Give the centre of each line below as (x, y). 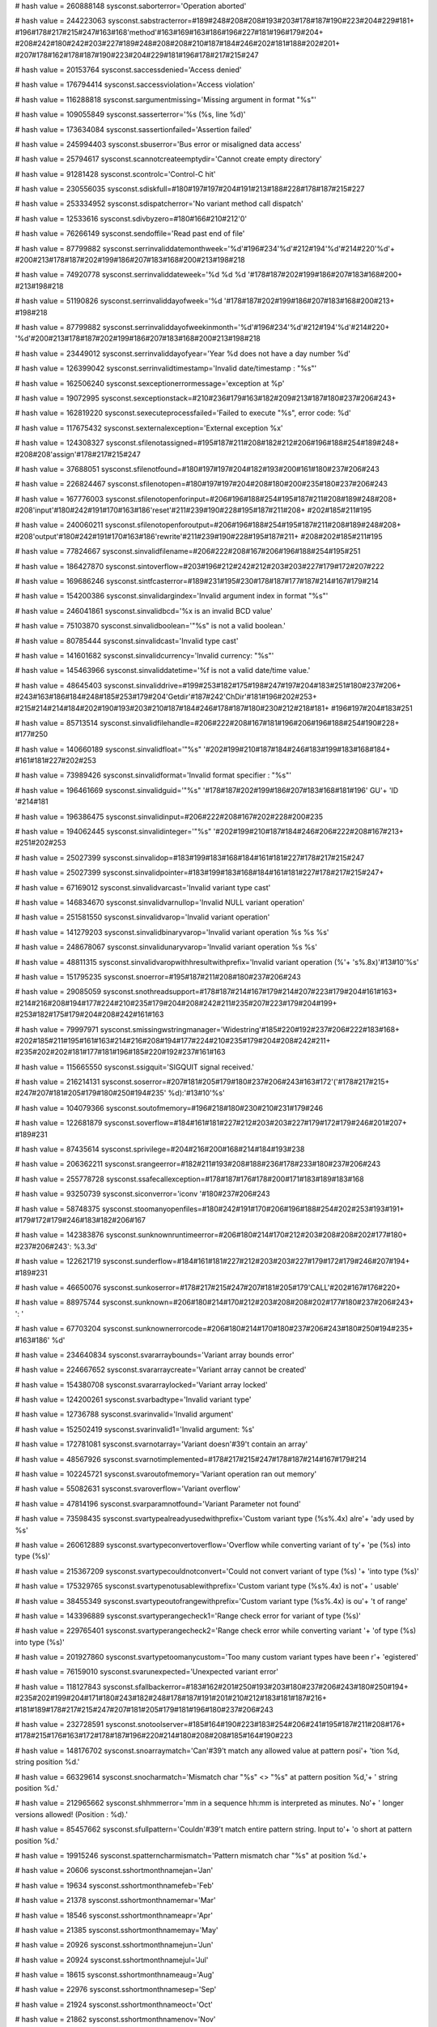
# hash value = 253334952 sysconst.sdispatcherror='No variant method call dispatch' (159, 204)
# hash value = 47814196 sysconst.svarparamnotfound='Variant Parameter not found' (158, 1503)
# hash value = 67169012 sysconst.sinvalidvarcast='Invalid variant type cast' (143, 887)
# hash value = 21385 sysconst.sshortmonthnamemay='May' (117, 1930)
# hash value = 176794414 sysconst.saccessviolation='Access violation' (135, 84)
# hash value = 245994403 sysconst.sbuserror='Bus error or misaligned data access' (159, 144)
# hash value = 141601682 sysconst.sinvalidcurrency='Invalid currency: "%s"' (144, 655)
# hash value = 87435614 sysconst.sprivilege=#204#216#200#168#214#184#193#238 (160, 1149)
